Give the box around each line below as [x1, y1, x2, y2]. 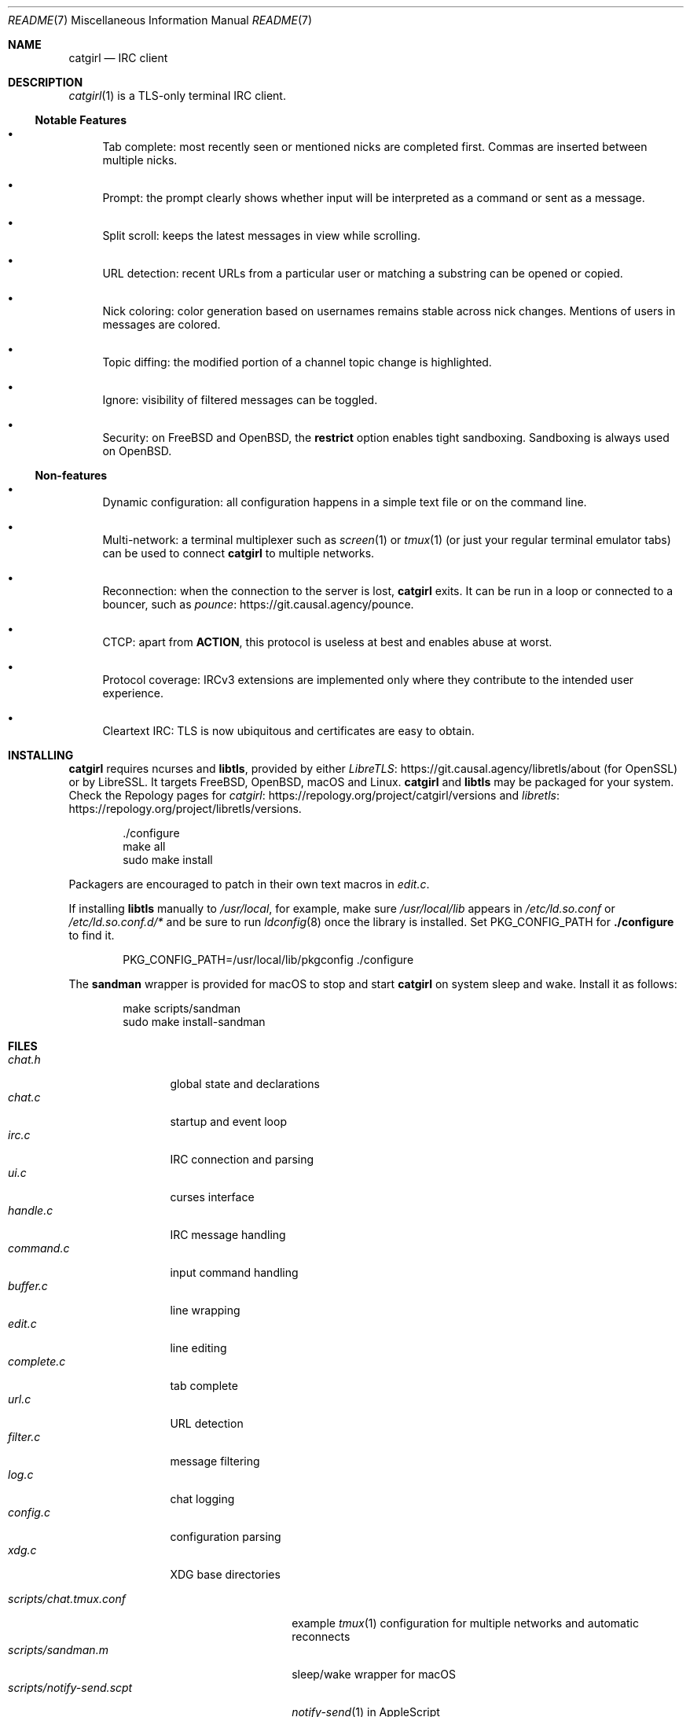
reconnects [292, 1630, 351, 1643]
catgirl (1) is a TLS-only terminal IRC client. [68, 89, 286, 102]
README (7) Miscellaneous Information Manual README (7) [8, 13, 313, 27]
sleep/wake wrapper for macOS [292, 1667, 456, 1681]
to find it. [68, 928, 115, 942]
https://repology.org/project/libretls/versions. [68, 802, 302, 815]
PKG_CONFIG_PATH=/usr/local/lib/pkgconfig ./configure [123, 953, 414, 966]
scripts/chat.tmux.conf [8, 1592, 126, 1605]
